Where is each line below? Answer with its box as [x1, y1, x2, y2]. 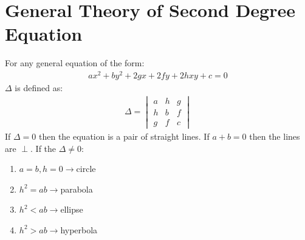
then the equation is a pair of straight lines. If [38, 129, 210, 142]
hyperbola [60, 223, 98, 236]
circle [76, 162, 96, 175]
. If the [30, 142, 57, 154]
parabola [60, 182, 93, 195]
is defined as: [15, 81, 63, 94]
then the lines [249, 129, 300, 142]
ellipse [60, 203, 83, 216]
